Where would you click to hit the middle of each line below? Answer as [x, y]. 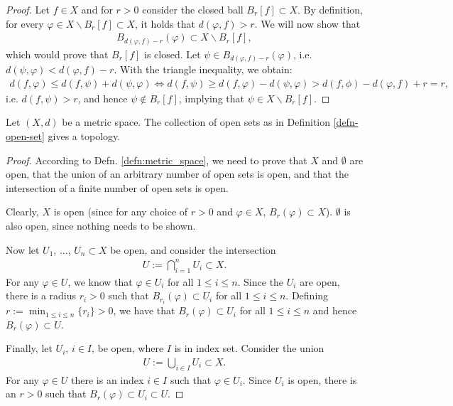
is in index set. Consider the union [249, 348]
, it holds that [165, 23]
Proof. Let [28, 9]
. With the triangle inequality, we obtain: [203, 69]
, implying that [211, 98]
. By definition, [330, 9]
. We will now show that [307, 23]
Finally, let [29, 348]
